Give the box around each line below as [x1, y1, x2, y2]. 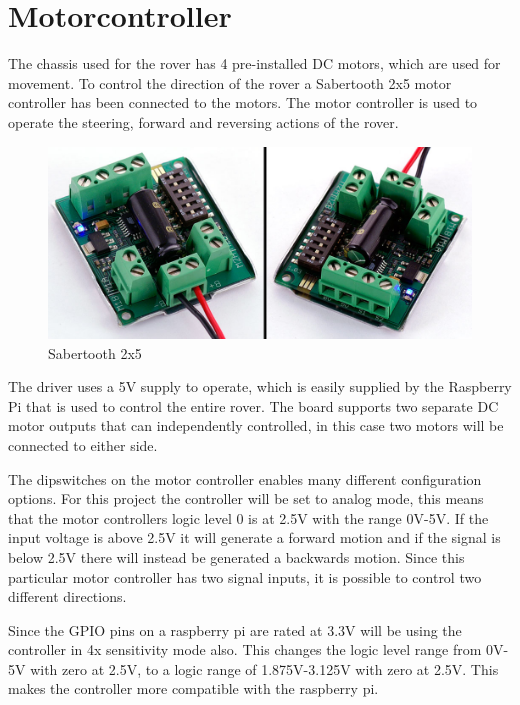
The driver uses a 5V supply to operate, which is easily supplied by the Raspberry [8, 376, 512, 397]
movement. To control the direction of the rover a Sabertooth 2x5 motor [8, 72, 452, 93]
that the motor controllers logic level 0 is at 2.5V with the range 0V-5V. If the [8, 507, 489, 528]
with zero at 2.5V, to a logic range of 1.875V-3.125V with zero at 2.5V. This [30, 658, 499, 679]
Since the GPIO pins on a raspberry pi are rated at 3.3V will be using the [8, 619, 462, 640]
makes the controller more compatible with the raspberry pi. [8, 678, 379, 699]
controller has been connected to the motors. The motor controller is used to [8, 92, 478, 113]
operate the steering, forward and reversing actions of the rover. [8, 111, 399, 132]
